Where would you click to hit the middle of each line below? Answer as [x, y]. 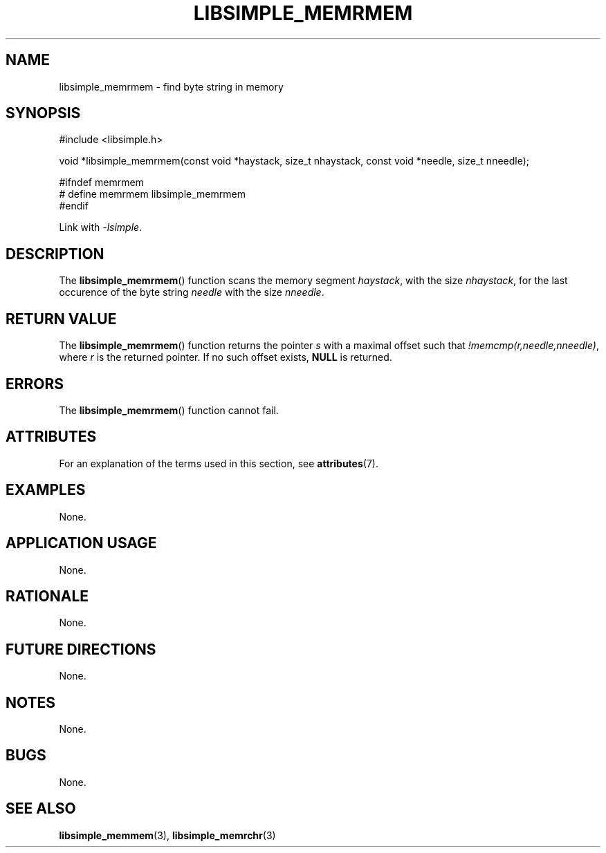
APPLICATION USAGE [81, 543]
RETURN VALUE [61, 319]
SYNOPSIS [43, 113]
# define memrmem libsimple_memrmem [152, 194]
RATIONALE [47, 596]
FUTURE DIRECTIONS [81, 649]
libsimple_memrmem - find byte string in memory [171, 86]
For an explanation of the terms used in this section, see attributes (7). [219, 463]
